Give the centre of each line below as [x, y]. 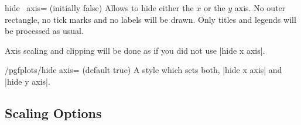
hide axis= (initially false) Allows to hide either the [99, 8]
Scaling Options [53, 112]
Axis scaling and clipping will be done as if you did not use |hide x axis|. [135, 50]
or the [215, 8]
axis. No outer [260, 8]
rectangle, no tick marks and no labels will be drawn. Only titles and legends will [150, 19]
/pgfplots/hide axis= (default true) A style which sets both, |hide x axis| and [143, 70]
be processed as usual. [44, 31]
